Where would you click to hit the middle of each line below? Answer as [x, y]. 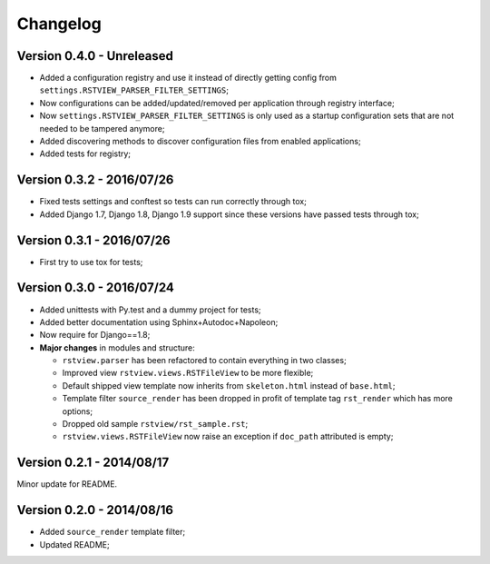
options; [78, 411]
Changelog [59, 24]
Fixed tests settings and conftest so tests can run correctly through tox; [173, 202]
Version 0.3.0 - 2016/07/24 [95, 287]
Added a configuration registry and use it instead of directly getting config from [188, 78]
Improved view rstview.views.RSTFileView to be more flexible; [188, 373]
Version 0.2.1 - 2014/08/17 [93, 463]
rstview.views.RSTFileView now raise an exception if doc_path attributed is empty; [228, 437]
